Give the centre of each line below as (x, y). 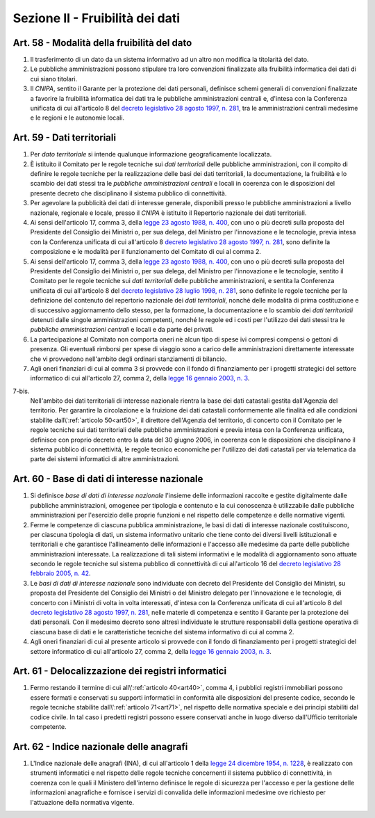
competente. (48, 727)
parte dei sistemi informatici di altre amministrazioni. (105, 459)
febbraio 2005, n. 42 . (60, 573)
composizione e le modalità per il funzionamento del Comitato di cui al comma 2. (146, 252)
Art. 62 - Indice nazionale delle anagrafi (100, 747)
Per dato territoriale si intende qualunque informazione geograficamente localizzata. (151, 154)
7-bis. (21, 391)
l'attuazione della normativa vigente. (82, 802)
